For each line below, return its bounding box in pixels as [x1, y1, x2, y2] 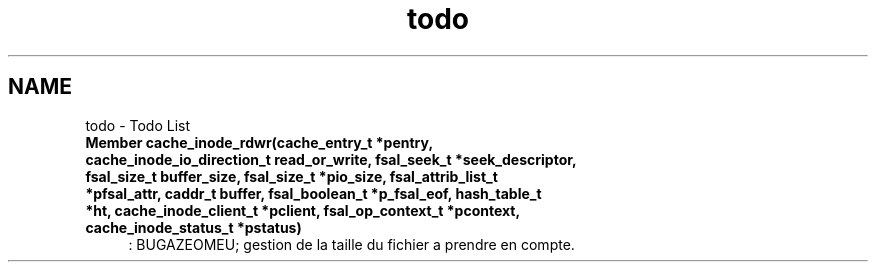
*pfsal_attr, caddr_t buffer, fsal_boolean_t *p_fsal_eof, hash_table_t [85, 184, 542, 202]
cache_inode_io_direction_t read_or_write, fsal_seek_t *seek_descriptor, [85, 150, 577, 168]
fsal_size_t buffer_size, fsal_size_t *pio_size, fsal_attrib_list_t [85, 167, 498, 185]
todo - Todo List [85, 116, 191, 134]
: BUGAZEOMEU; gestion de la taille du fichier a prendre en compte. [128, 235, 575, 253]
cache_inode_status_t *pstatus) [85, 218, 302, 236]
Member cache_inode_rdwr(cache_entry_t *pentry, [85, 133, 434, 151]
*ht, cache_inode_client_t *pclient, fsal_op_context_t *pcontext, [85, 201, 521, 219]
